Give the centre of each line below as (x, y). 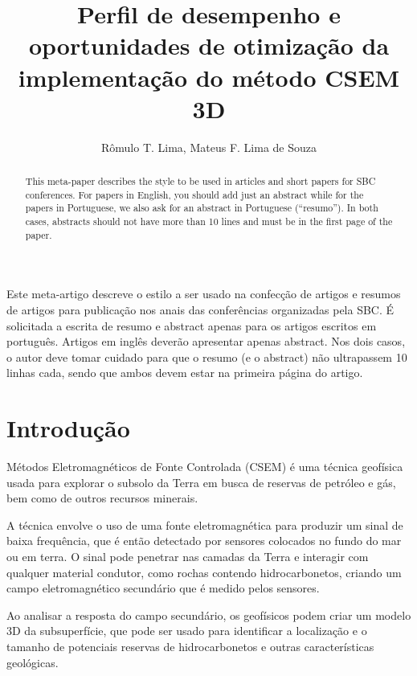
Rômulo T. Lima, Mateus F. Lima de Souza (208, 147)
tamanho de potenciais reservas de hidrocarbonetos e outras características (190, 646)
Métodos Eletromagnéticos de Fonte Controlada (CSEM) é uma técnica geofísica (205, 467)
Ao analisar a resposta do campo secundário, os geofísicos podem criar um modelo (209, 615)
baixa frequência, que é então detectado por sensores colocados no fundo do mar (204, 541)
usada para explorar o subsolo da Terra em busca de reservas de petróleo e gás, (201, 482)
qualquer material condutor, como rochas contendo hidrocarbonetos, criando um (204, 572)
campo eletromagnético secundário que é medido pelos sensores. (163, 588)
